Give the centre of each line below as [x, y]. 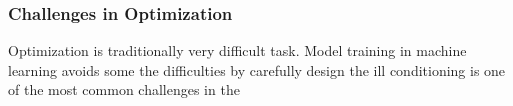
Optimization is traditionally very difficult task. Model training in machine [237, 50]
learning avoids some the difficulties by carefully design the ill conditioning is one [257, 69]
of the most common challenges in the [124, 89]
